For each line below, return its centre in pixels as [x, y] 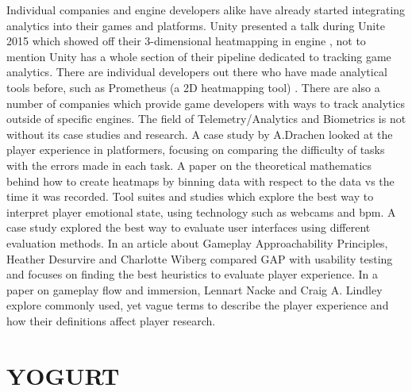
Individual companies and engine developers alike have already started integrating [206, 10]
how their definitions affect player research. [111, 320]
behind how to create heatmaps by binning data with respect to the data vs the [200, 181]
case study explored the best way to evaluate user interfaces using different [189, 227]
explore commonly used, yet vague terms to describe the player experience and [198, 305]
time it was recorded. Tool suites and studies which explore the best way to [190, 196]
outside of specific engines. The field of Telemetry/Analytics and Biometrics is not [206, 119]
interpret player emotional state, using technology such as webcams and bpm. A [201, 211]
